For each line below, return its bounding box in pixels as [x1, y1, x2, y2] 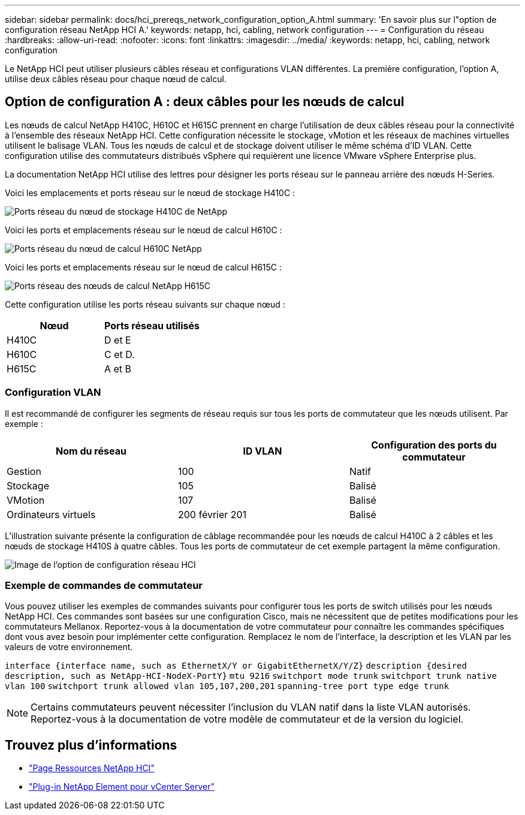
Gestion [7, 465, 41, 477]
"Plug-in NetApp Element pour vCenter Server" [29, 781, 215, 792]
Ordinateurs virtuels [7, 508, 96, 521]
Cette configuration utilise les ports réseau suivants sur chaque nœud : [5, 299, 285, 309]
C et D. [104, 348, 135, 360]
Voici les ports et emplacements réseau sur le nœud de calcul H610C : [5, 224, 282, 235]
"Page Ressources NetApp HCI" [29, 763, 155, 774]
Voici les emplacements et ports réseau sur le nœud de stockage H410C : [5, 187, 295, 198]
